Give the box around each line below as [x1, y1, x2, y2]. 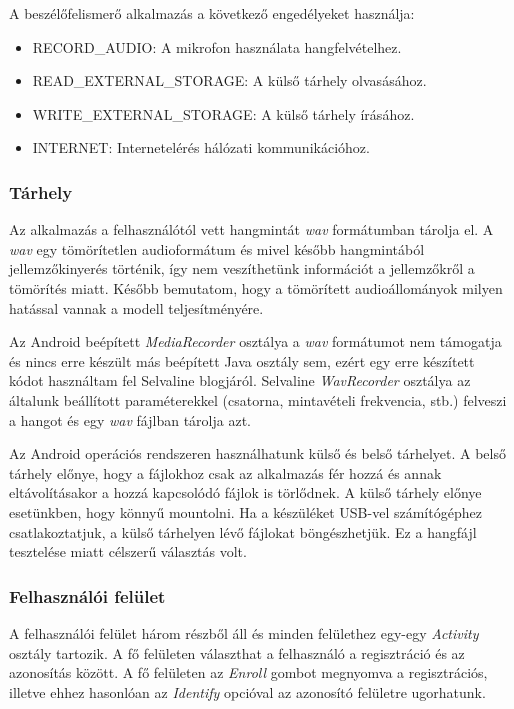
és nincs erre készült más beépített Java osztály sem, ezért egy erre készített [9, 350, 475, 371]
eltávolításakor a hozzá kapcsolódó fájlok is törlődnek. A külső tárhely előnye [9, 482, 482, 503]
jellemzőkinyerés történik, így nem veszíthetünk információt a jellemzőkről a [9, 258, 475, 279]
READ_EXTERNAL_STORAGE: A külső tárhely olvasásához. [32, 70, 427, 91]
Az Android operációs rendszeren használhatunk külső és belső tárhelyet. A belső [9, 443, 506, 464]
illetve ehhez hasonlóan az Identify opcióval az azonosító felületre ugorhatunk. [9, 681, 486, 702]
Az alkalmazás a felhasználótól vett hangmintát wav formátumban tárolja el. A [9, 219, 494, 240]
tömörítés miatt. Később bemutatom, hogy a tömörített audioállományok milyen [9, 277, 503, 298]
